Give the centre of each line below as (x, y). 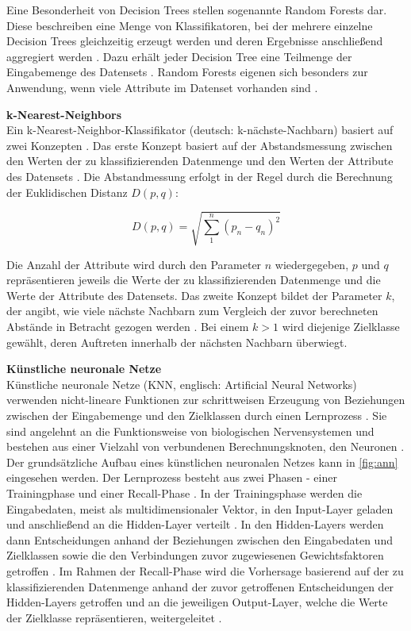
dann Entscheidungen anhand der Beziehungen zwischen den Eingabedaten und (200, 539)
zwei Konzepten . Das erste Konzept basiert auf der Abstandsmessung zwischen (200, 145)
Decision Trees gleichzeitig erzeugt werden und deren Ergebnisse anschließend (195, 41)
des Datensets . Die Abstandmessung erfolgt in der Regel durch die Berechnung (200, 176)
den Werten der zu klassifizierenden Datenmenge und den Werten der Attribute (200, 161)
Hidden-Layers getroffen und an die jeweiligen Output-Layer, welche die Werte (197, 602)
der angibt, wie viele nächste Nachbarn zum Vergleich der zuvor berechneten (192, 311)
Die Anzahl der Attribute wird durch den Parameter (134, 264)
